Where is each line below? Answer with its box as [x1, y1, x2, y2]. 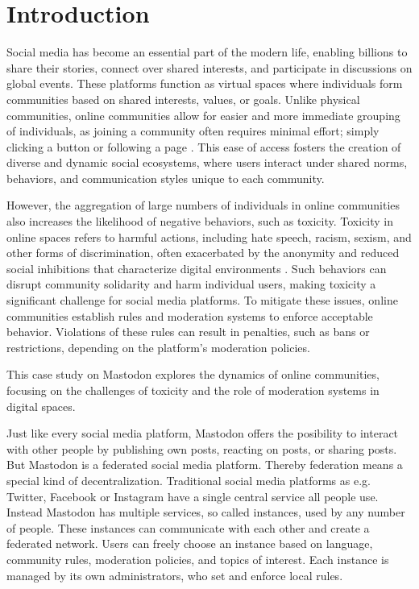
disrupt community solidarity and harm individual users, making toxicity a [6, 276, 376, 292]
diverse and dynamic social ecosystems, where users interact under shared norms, [6, 154, 408, 171]
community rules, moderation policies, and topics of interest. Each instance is [6, 550, 389, 567]
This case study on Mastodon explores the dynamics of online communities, [6, 366, 380, 383]
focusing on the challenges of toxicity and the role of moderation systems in [6, 382, 380, 398]
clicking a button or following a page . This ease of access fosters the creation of [6, 138, 401, 155]
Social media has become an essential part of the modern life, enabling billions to [6, 44, 408, 60]
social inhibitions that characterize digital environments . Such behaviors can [6, 259, 387, 276]
